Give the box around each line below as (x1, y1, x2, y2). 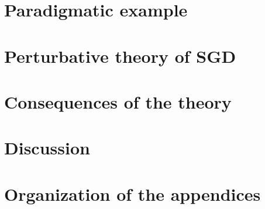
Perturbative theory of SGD (4, 43, 236, 68)
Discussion (4, 136, 90, 160)
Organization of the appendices (4, 181, 261, 205)
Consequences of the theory (4, 89, 232, 113)
